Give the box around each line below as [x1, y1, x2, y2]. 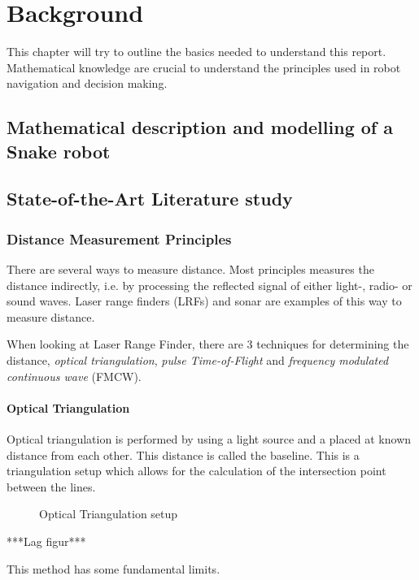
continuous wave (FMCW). [7, 367, 142, 384]
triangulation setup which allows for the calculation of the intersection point [7, 462, 386, 479]
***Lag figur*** [7, 533, 86, 549]
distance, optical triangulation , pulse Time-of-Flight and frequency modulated [7, 352, 389, 369]
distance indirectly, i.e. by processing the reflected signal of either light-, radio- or [7, 276, 412, 293]
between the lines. [7, 478, 96, 495]
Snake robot [7, 138, 111, 163]
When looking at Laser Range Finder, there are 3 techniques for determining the [7, 335, 409, 353]
